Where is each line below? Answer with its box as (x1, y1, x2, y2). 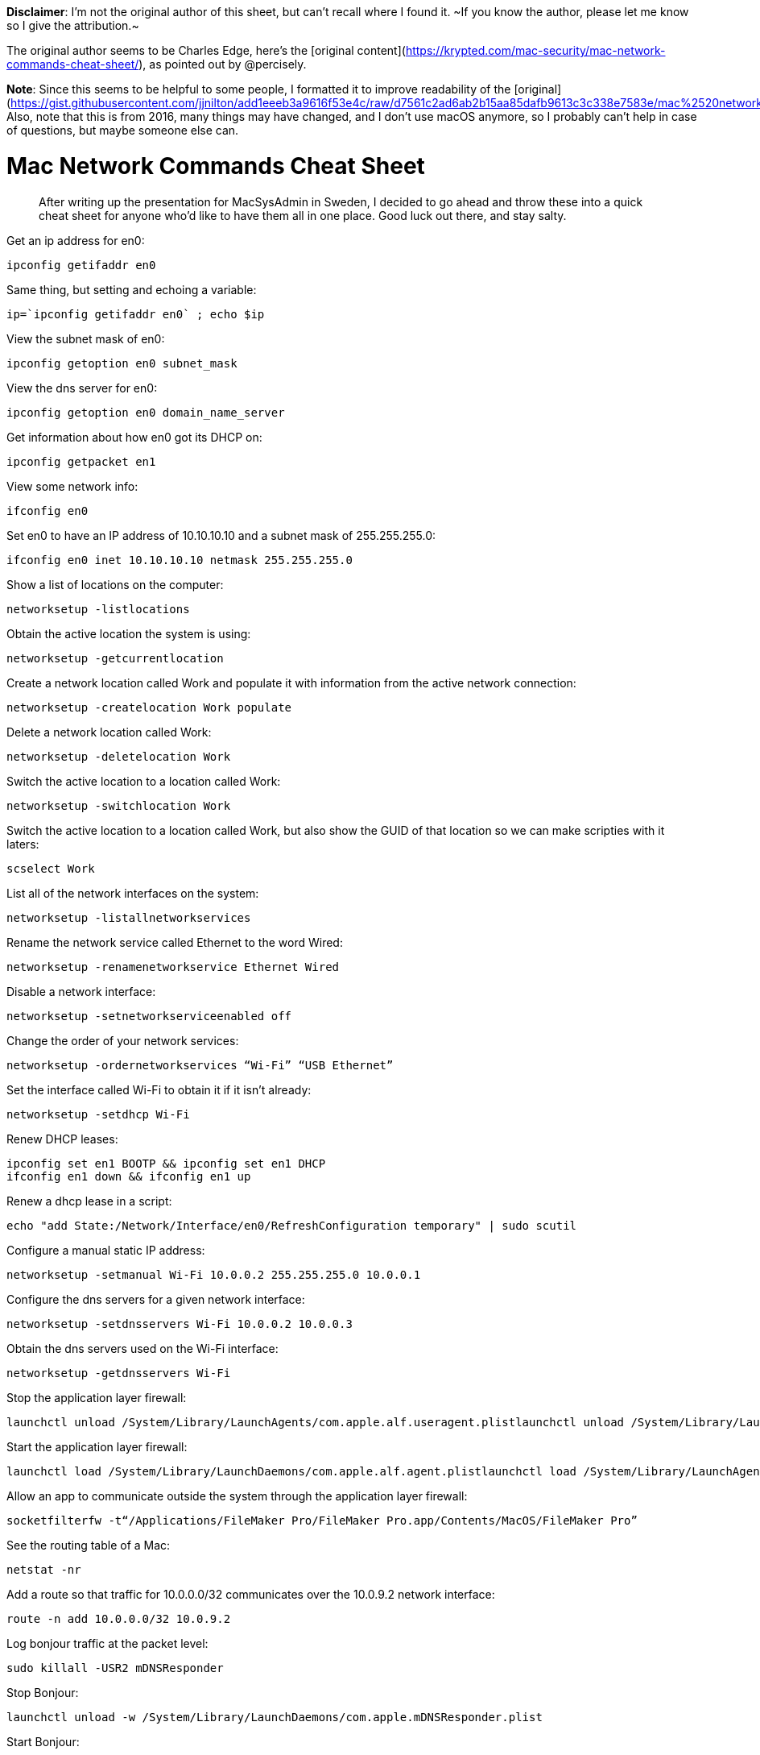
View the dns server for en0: (6, 380, 158, 395)
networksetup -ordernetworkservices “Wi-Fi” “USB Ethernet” (6, 1058, 394, 1072)
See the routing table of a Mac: (6, 1537, 171, 1552)
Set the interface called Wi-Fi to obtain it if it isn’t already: (6, 1082, 312, 1097)
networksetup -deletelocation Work (6, 749, 231, 763)
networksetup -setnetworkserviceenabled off (6, 1009, 292, 1023)
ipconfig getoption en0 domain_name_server (6, 405, 285, 419)
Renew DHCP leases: (6, 1131, 118, 1146)
